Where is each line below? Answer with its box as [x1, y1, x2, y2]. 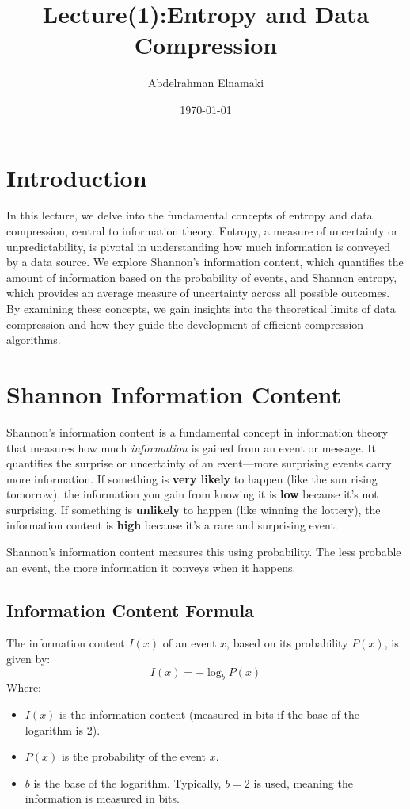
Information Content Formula [6, 597, 254, 622]
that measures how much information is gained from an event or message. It [6, 439, 376, 456]
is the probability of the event [61, 748, 207, 765]
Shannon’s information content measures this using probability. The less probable [6, 544, 401, 560]
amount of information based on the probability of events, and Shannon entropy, [6, 269, 397, 285]
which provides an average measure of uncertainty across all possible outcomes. [6, 284, 390, 301]
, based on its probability [226, 635, 348, 651]
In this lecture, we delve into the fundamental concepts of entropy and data [6, 207, 373, 223]
